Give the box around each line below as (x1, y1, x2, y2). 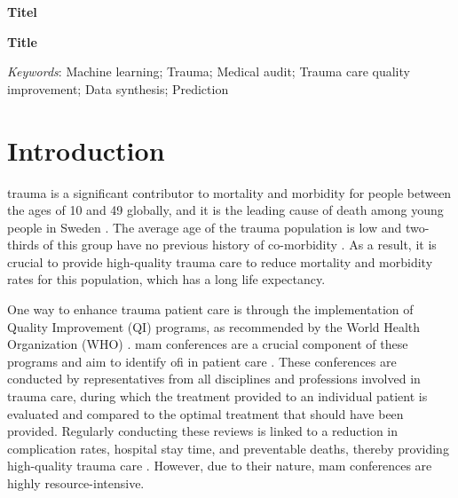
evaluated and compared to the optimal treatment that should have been (7, 404, 404, 423)
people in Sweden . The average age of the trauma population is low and (7, 217, 402, 236)
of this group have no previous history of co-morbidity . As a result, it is (43, 235, 437, 254)
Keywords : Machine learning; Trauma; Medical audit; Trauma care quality (7, 62, 410, 81)
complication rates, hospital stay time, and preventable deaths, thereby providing (7, 439, 449, 457)
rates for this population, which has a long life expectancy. (7, 270, 326, 289)
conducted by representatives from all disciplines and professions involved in (7, 369, 421, 388)
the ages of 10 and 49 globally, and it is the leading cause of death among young (7, 201, 444, 219)
